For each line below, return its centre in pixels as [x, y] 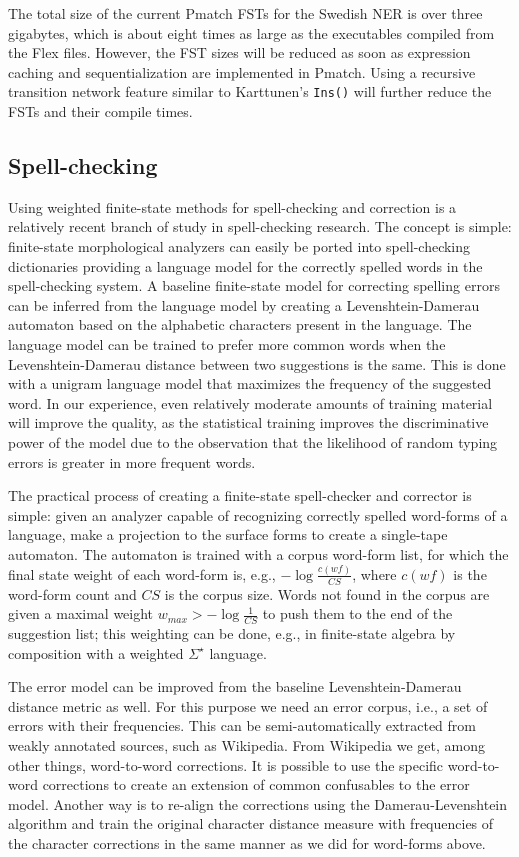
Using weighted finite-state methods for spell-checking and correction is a [232, 206]
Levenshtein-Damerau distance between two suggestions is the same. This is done [257, 363]
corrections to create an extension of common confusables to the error [256, 784]
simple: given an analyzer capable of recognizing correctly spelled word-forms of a [258, 514]
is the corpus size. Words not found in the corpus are [327, 593]
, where [374, 573]
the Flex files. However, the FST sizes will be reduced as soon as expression [239, 52]
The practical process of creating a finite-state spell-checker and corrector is [240, 495]
